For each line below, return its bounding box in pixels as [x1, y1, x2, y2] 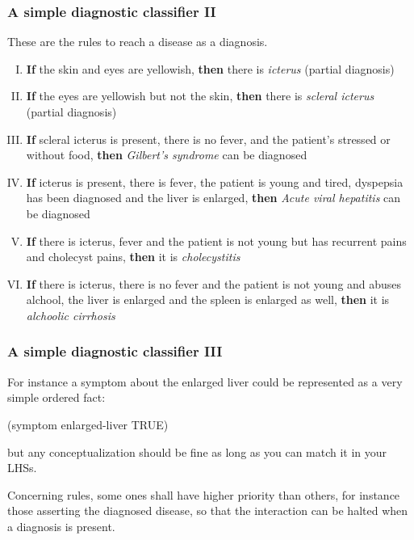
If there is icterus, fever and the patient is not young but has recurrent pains [26, 232, 407, 249]
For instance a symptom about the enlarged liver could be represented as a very [7, 373, 403, 390]
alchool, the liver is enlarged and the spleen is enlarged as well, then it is [26, 291, 390, 308]
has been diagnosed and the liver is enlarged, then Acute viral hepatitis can [26, 189, 401, 206]
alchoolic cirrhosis [26, 306, 115, 323]
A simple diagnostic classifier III [7, 341, 223, 361]
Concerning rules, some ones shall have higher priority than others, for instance [7, 486, 400, 503]
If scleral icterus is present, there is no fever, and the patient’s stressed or [26, 130, 391, 147]
